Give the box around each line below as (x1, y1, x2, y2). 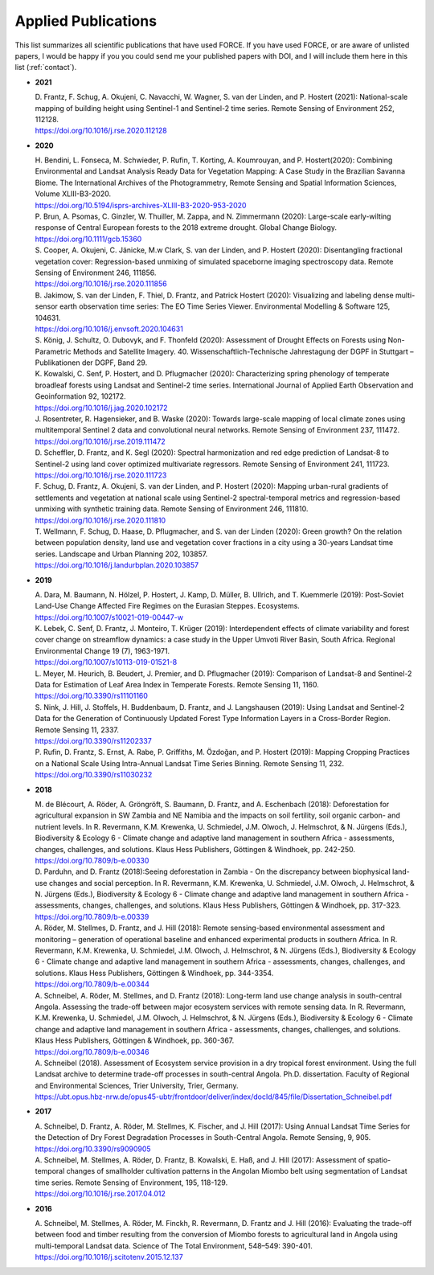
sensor (35, 301, 58, 311)
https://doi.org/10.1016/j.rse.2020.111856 (35, 279, 168, 289)
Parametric (35, 346, 72, 356)
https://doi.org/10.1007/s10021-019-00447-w (35, 612, 184, 622)
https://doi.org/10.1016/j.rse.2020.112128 (35, 125, 168, 136)
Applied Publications (14, 12, 157, 30)
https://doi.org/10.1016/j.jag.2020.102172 (35, 403, 168, 412)
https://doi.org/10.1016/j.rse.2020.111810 (35, 515, 166, 525)
